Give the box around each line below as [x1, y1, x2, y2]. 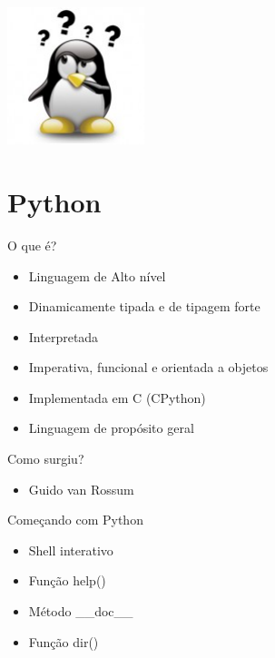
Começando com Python [7, 510, 143, 529]
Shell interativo [28, 540, 113, 559]
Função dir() [28, 632, 99, 651]
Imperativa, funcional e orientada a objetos [28, 358, 269, 377]
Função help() [28, 571, 106, 590]
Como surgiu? [7, 449, 84, 468]
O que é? [7, 235, 57, 254]
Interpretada [28, 327, 99, 346]
